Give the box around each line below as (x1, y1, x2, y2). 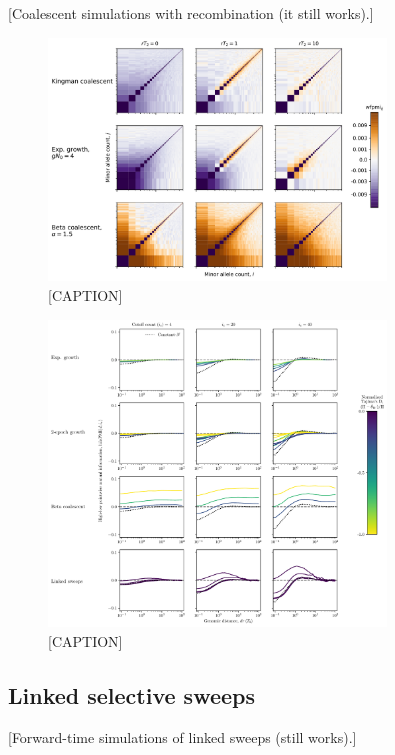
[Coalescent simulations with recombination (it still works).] (8, 3, 374, 23)
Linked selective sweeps (8, 679, 256, 710)
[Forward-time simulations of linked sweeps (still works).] (8, 726, 357, 747)
